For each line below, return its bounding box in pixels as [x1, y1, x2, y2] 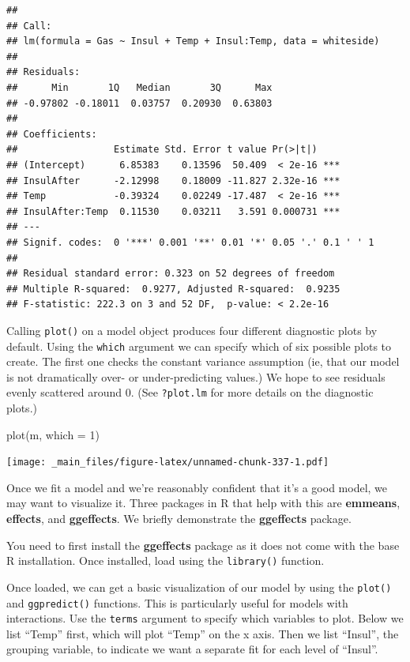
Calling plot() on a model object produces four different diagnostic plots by [6, 322, 378, 338]
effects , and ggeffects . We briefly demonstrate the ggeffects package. [6, 510, 352, 527]
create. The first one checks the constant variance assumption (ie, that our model [6, 353, 400, 370]
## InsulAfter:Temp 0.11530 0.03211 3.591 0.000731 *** [6, 205, 340, 217]
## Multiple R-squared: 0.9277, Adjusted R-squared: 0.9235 [6, 283, 340, 295]
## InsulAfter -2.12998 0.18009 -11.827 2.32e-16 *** [6, 175, 340, 186]
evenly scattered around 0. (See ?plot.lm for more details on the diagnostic [6, 384, 374, 401]
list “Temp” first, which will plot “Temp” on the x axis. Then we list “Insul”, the [6, 625, 399, 641]
